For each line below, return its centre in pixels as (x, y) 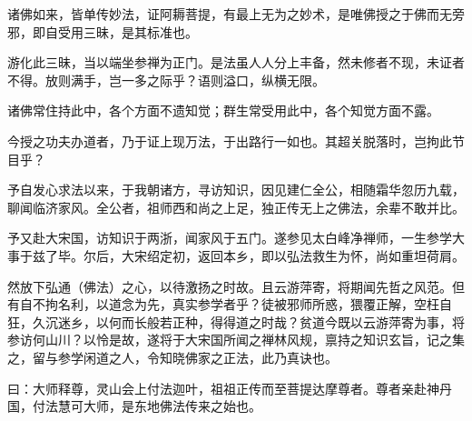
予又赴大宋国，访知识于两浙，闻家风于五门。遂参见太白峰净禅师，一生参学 (230, 238)
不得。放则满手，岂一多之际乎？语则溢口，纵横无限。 (166, 80)
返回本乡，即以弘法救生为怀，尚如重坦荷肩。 (331, 255)
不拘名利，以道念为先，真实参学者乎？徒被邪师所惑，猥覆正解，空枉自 (242, 304)
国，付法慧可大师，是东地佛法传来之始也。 (134, 406)
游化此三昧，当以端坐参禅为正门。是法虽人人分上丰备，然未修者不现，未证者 (236, 62)
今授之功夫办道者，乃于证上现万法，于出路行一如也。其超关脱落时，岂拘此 (230, 140)
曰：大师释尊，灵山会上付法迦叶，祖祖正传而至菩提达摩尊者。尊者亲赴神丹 (230, 388)
